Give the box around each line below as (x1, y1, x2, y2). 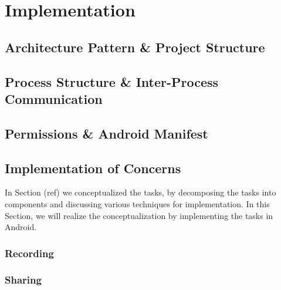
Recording (5, 245, 54, 260)
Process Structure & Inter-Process (5, 72, 219, 90)
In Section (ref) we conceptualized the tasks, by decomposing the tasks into (5, 186, 276, 198)
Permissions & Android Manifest (5, 124, 208, 142)
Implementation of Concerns (5, 159, 181, 177)
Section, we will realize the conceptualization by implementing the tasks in (5, 209, 273, 221)
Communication (5, 89, 103, 107)
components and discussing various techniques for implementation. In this (5, 197, 270, 210)
